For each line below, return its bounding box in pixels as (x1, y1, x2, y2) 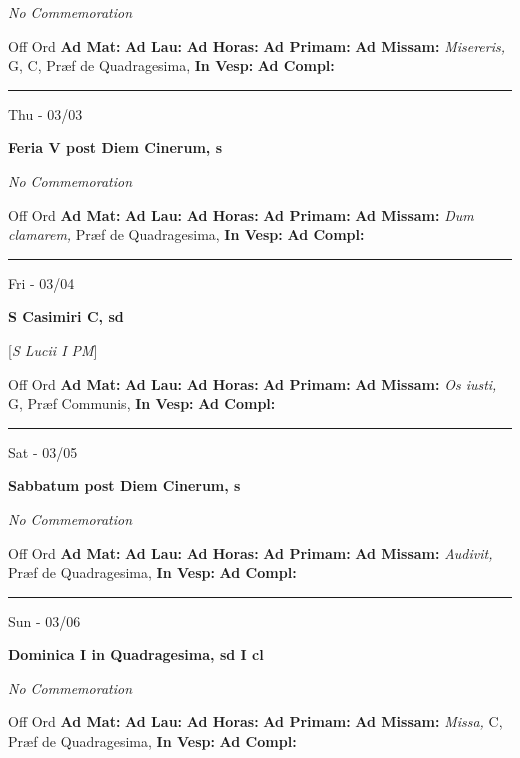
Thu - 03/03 (8, 103, 83, 124)
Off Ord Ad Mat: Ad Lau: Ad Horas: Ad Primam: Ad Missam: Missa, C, (8, 711, 503, 732)
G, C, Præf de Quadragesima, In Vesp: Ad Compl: (8, 55, 335, 76)
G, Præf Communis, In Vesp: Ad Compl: (8, 393, 276, 414)
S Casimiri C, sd (8, 306, 124, 327)
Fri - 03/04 (8, 272, 75, 293)
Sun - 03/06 (8, 610, 81, 631)
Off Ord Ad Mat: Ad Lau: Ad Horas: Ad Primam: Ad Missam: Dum (8, 204, 474, 225)
